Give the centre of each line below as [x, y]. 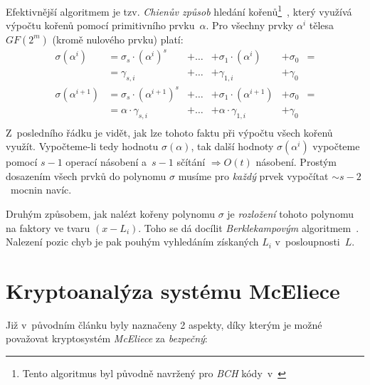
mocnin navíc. [41, 190]
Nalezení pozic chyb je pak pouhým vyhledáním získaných [132, 242]
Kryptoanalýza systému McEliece [173, 290]
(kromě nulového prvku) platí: [118, 39]
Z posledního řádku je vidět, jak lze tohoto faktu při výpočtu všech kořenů [169, 132]
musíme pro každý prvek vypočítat [253, 175]
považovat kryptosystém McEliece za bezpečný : [107, 338]
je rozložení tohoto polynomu [290, 213]
